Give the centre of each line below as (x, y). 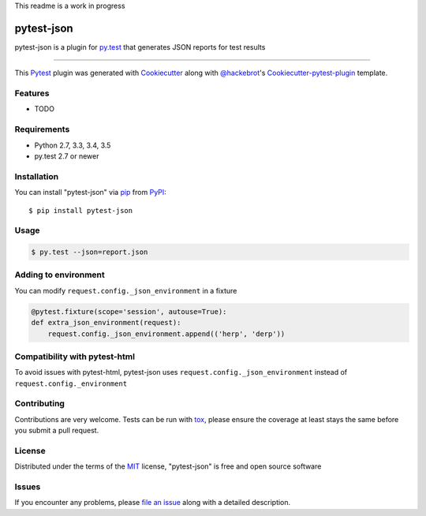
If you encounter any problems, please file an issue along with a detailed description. (153, 503)
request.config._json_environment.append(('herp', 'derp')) (166, 334)
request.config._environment (71, 383)
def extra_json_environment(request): (106, 323)
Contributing (39, 404)
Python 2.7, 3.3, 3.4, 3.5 (73, 145)
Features (32, 93)
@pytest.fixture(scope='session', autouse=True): (129, 311)
